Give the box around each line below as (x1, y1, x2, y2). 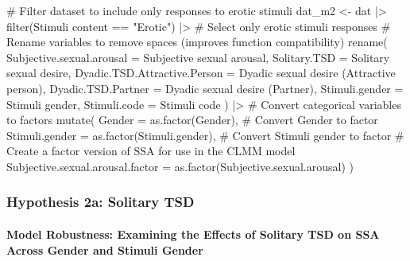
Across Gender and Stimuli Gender (6, 241, 203, 258)
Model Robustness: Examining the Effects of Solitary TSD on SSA (6, 225, 380, 242)
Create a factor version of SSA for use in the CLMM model (6, 142, 296, 159)
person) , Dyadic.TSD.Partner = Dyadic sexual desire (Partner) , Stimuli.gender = (6, 80, 404, 96)
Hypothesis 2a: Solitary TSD (6, 192, 195, 212)
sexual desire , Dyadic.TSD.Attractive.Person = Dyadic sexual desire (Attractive (6, 64, 396, 81)
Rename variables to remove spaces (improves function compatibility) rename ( (6, 33, 388, 50)
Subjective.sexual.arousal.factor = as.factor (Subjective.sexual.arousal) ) (6, 158, 354, 174)
